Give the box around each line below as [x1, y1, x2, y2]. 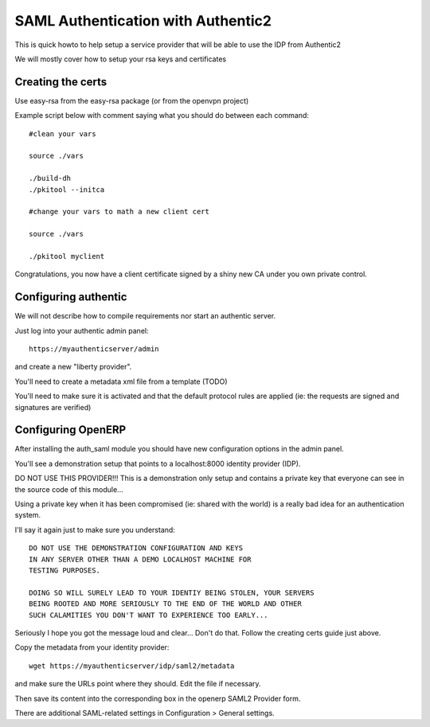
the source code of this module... [14, 484, 123, 494]
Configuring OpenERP [14, 423, 127, 437]
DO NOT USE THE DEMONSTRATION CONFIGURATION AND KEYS [29, 544, 243, 553]
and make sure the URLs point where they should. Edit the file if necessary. [14, 679, 262, 689]
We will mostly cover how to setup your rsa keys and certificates [14, 54, 227, 64]
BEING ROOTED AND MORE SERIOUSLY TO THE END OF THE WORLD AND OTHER [29, 600, 302, 608]
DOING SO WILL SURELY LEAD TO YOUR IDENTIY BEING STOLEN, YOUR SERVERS [29, 588, 315, 597]
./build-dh [29, 174, 72, 183]
